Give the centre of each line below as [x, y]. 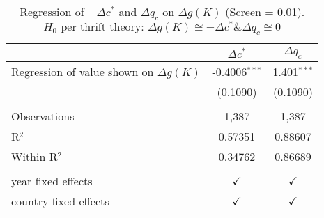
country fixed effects [60, 201]
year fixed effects [52, 181]
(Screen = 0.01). [265, 11]
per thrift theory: [102, 27]
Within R [34, 157]
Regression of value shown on [83, 72]
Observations [43, 116]
